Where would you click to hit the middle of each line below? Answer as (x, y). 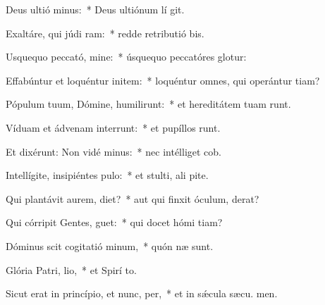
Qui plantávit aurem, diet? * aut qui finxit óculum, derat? (133, 198)
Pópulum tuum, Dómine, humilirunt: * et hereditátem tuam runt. (148, 104)
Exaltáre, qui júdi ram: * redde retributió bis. (105, 33)
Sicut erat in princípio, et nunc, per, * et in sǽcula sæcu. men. (142, 293)
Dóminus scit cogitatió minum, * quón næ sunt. (110, 245)
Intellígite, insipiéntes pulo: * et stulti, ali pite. (107, 175)
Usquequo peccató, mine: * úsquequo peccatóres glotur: (126, 57)
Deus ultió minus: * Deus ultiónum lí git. (95, 9)
